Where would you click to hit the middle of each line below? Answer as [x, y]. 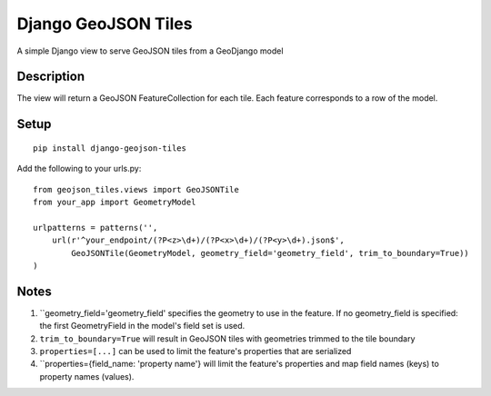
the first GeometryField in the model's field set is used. [142, 326]
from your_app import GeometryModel [115, 203]
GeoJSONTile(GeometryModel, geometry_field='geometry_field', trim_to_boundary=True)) [271, 253]
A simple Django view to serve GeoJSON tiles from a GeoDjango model [150, 51]
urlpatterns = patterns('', [95, 228]
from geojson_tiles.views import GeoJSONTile [136, 189]
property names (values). [87, 376]
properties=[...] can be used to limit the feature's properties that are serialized [195, 351]
